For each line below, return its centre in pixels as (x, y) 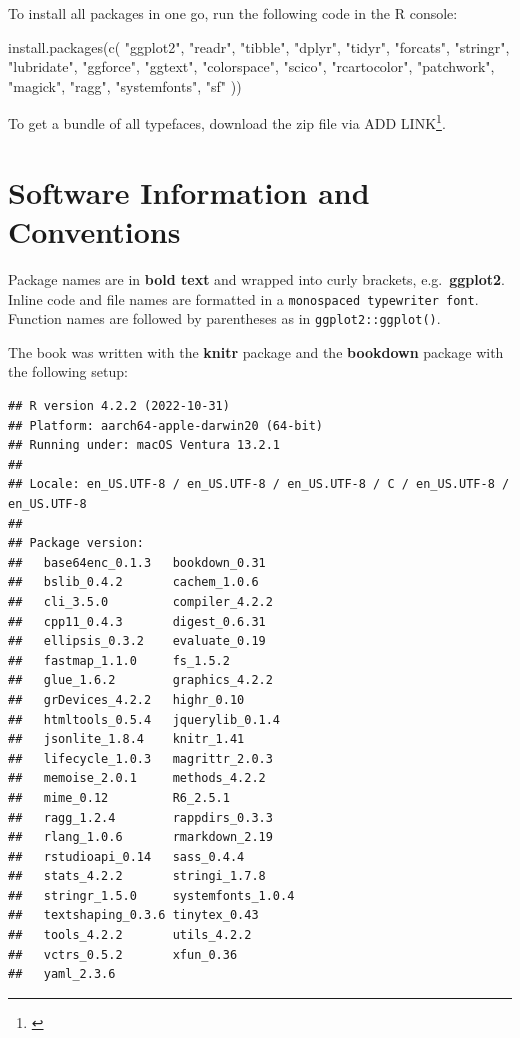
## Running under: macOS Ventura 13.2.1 (144, 445)
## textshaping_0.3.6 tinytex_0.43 (133, 915)
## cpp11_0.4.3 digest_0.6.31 (137, 621)
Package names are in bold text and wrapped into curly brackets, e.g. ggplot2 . (256, 278)
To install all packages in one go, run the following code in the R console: (233, 13)
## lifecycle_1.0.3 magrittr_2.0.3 (140, 758)
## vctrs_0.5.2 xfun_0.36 (123, 954)
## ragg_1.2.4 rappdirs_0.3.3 (140, 817)
